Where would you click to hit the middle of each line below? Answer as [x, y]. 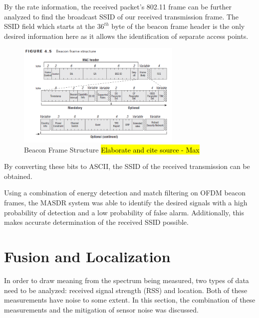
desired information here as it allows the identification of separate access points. [126, 36]
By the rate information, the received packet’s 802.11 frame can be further [118, 6]
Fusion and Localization [87, 256]
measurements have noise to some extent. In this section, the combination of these [130, 300]
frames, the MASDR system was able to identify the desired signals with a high [126, 203]
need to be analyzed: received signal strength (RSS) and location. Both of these [126, 290]
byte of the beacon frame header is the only [178, 26]
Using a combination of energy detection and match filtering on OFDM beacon [125, 193]
